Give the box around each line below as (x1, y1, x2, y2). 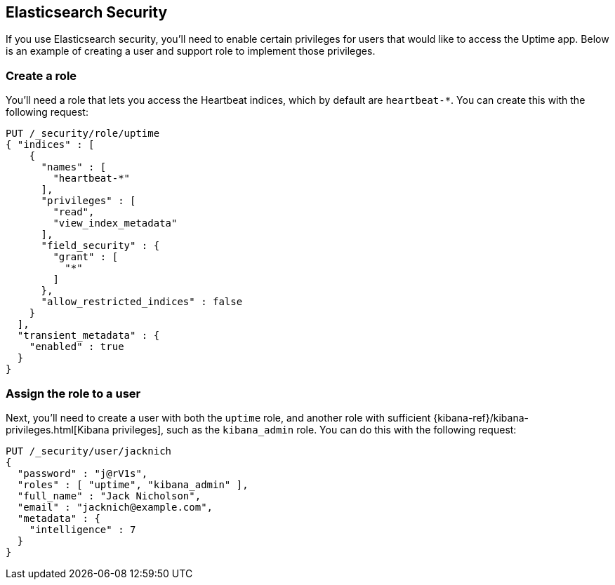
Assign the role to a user (6, 386, 141, 401)
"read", (53, 206, 95, 218)
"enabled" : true (29, 341, 124, 353)
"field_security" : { (41, 240, 160, 252)
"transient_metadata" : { (17, 330, 160, 342)
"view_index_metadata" (53, 217, 178, 229)
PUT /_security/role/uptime (6, 128, 160, 140)
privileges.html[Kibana (6, 423, 110, 436)
